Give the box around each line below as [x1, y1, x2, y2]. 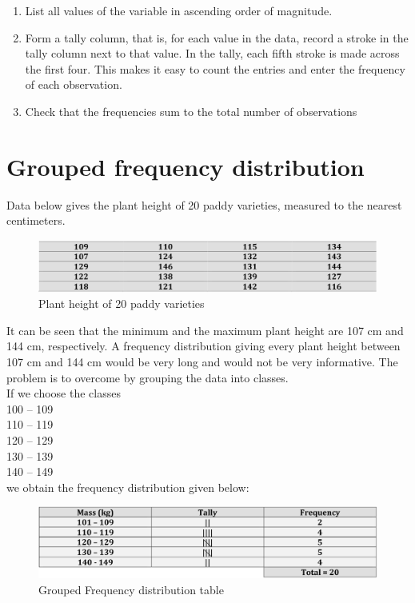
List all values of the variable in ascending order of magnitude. [25, 2, 333, 18]
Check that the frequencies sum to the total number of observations [25, 102, 357, 119]
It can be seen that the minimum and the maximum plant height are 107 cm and [6, 321, 404, 338]
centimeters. [6, 212, 66, 229]
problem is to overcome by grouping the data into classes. [6, 369, 289, 385]
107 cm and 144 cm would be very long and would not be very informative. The [6, 353, 398, 370]
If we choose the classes [6, 385, 121, 401]
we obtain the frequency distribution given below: [6, 478, 249, 495]
